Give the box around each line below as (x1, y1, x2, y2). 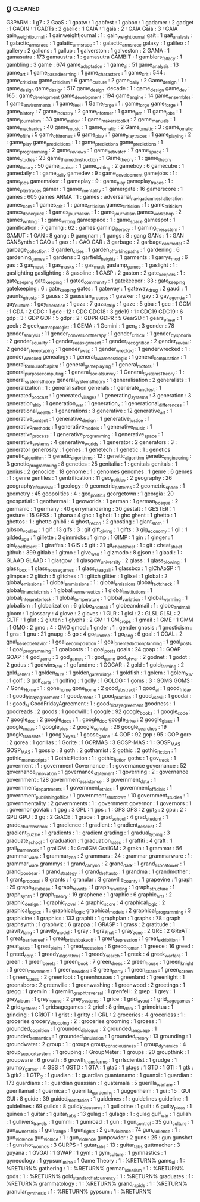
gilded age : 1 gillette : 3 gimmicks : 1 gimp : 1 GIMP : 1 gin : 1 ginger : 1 (6, 534, 174, 542)
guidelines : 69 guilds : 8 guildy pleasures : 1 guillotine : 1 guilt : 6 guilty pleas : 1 (6, 1102, 192, 1111)
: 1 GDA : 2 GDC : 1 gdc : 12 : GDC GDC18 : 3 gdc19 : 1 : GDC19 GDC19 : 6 (6, 308, 183, 315)
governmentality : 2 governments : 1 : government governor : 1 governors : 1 (6, 799, 192, 806)
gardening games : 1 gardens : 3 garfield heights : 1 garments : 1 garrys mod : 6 (6, 254, 188, 263)
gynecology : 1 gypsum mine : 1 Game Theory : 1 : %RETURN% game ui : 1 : (6, 1157, 185, 1166)
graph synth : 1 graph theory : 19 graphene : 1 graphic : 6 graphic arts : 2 (6, 891, 173, 900)
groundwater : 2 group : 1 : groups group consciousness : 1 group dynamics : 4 (6, 1041, 186, 1049)
